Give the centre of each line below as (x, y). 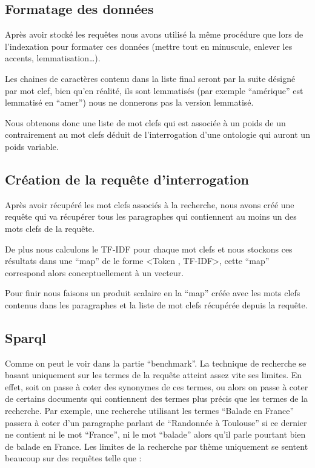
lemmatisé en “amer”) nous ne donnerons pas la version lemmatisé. (129, 102)
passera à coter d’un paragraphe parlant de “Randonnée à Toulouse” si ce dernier (156, 422)
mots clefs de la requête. (50, 228)
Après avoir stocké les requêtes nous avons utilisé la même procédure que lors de (154, 34)
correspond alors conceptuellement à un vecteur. (94, 272)
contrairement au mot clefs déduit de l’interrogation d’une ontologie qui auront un (157, 134)
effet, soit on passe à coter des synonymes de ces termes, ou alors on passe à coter (157, 386)
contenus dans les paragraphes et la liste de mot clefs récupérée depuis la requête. (156, 304)
